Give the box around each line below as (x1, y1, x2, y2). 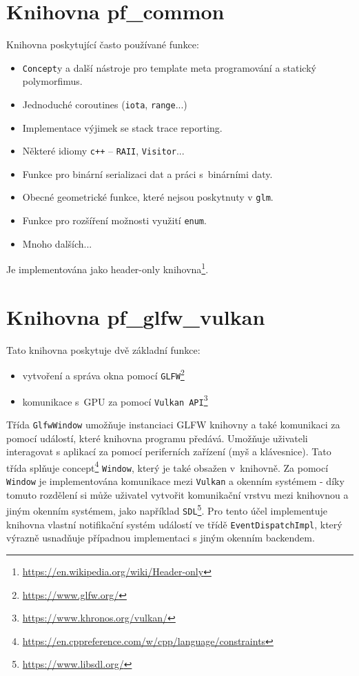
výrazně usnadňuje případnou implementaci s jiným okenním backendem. (6, 530, 315, 545)
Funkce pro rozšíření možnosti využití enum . (22, 213, 207, 228)
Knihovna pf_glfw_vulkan (6, 302, 265, 330)
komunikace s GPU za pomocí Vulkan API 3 (22, 392, 208, 408)
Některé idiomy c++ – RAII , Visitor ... (22, 143, 185, 158)
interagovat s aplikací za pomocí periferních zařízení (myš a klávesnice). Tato (6, 444, 331, 459)
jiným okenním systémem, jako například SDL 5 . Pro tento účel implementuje (6, 501, 328, 518)
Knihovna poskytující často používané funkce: (6, 37, 199, 52)
